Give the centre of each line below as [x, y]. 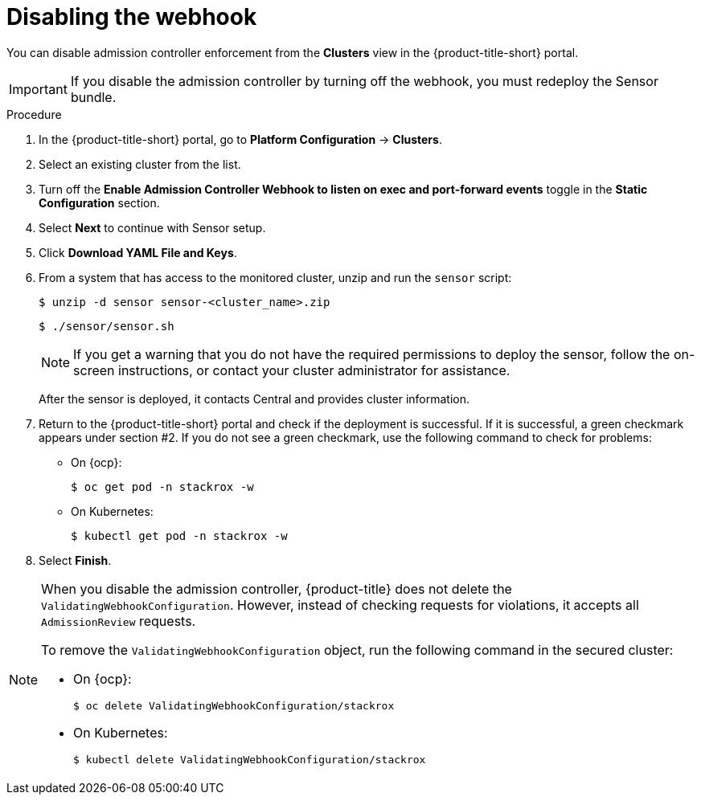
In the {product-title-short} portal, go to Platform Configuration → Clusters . [240, 139]
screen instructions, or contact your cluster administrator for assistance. [292, 370]
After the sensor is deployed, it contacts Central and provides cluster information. [254, 398]
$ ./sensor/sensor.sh [107, 326]
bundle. [93, 97]
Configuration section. [99, 202]
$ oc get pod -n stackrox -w [162, 486]
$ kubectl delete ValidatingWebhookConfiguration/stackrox [250, 759]
